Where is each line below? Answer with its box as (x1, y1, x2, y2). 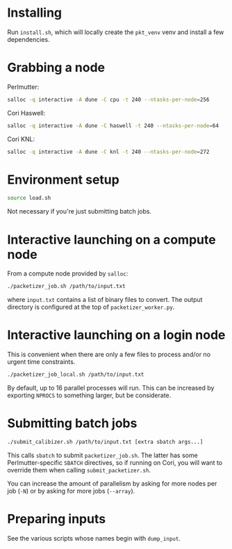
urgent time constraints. (7, 358, 76, 366)
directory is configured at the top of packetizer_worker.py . (7, 303, 175, 311)
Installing (7, 5, 63, 21)
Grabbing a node (7, 60, 106, 76)
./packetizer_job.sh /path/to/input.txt (7, 283, 126, 290)
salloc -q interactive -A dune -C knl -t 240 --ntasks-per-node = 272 (7, 148, 210, 155)
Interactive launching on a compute (7, 232, 217, 248)
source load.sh (7, 195, 51, 202)
